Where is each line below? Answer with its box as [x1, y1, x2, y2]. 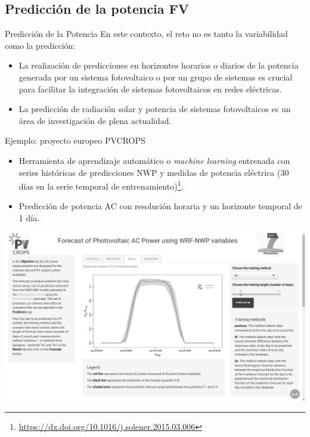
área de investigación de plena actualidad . [18, 114, 172, 126]
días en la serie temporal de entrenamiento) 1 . [18, 178, 184, 192]
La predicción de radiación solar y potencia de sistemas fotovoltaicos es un [18, 103, 291, 115]
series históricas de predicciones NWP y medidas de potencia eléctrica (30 [18, 166, 289, 178]
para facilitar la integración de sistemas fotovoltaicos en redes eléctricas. [18, 82, 282, 95]
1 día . [18, 211, 40, 224]
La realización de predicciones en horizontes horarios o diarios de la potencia [18, 59, 299, 72]
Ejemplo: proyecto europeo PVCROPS [5, 134, 145, 147]
